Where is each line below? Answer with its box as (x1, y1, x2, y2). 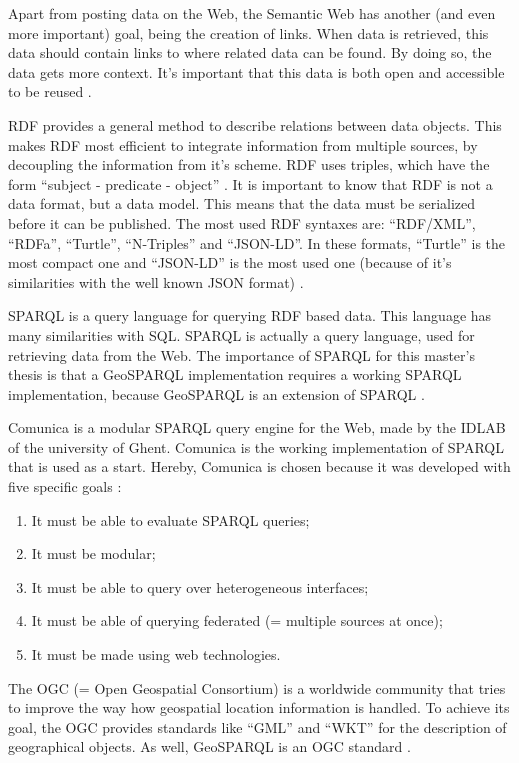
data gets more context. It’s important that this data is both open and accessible (8, 61, 505, 82)
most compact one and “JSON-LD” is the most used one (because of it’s (8, 252, 452, 273)
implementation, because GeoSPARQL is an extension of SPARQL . (8, 383, 425, 404)
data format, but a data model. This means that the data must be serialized (8, 193, 476, 214)
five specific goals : (8, 476, 122, 497)
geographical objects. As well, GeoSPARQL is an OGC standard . (8, 736, 411, 757)
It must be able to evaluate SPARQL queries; (31, 509, 310, 530)
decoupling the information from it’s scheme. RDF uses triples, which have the (8, 154, 490, 175)
